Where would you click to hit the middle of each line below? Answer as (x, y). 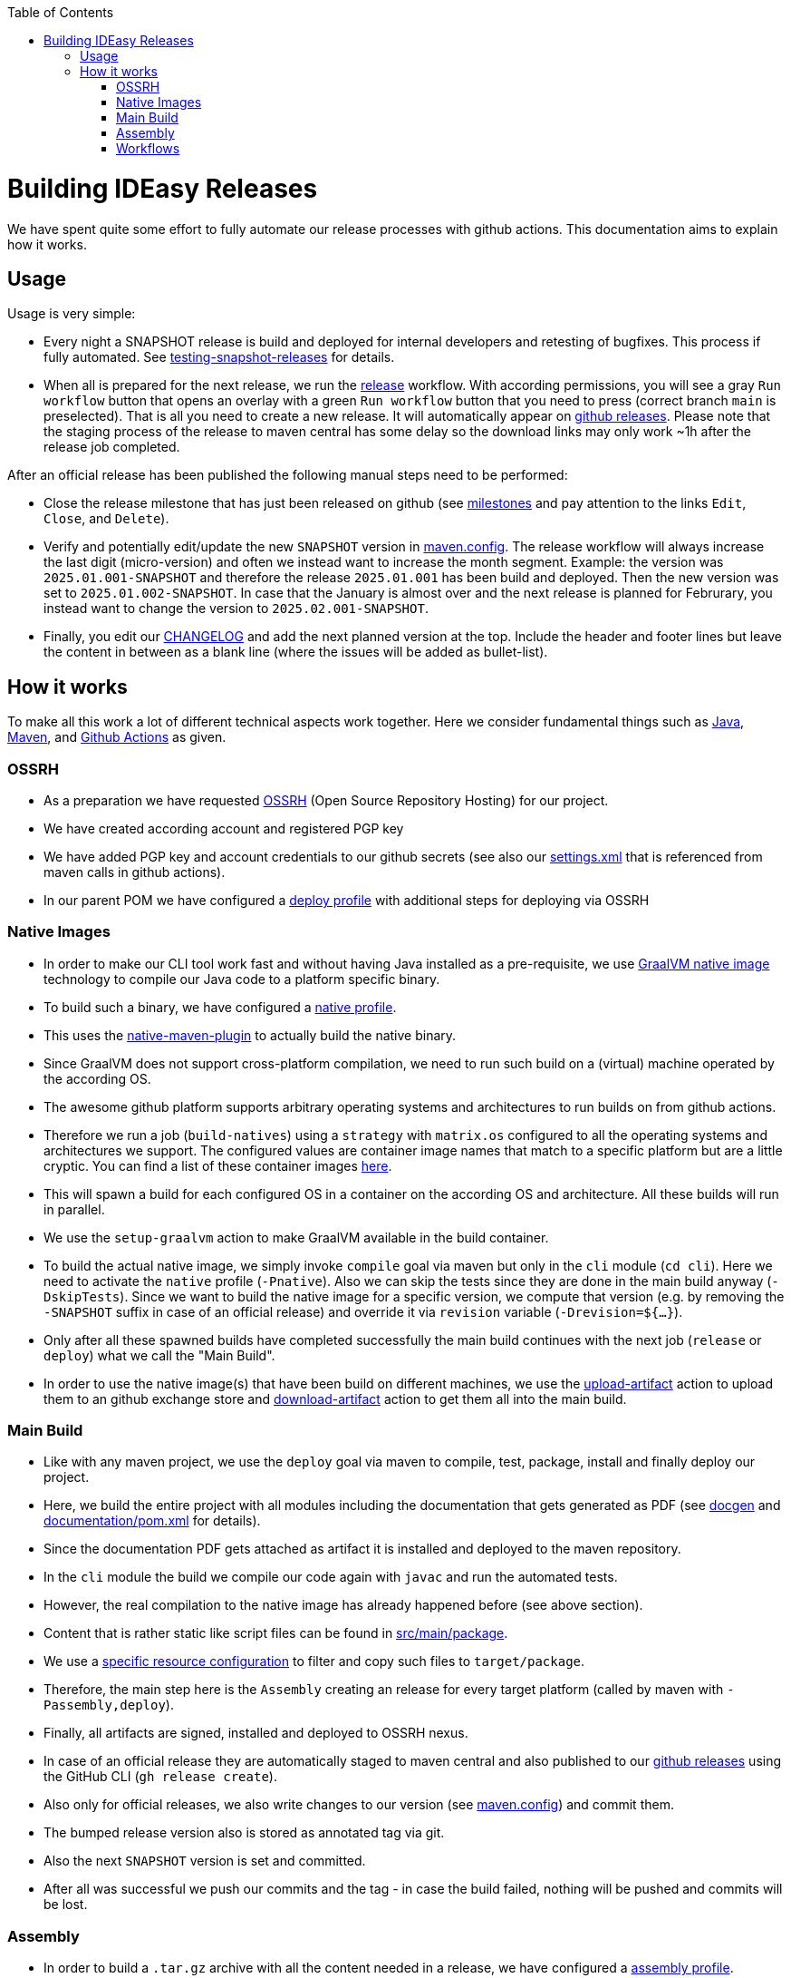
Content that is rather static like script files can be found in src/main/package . (276, 1633)
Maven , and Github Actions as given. (117, 737)
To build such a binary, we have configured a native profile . (220, 1007)
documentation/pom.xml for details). (152, 1521)
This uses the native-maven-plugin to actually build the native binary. (250, 1035)
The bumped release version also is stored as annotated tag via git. (244, 1833)
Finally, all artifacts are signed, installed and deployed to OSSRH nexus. (256, 1733)
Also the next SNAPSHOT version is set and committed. (205, 1861)
